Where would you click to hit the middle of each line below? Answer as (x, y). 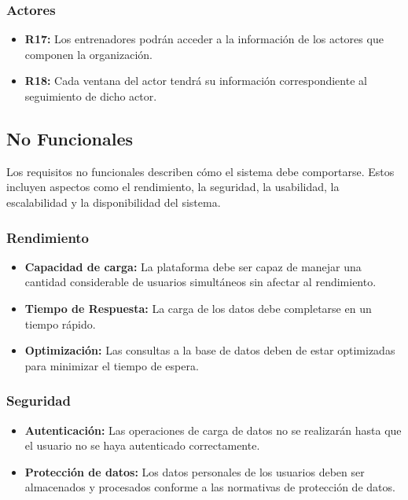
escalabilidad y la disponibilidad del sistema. (114, 202)
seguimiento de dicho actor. (91, 96)
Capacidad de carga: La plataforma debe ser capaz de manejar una (193, 266)
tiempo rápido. (60, 324)
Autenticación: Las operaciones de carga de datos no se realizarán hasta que (213, 430)
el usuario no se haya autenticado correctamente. (142, 445)
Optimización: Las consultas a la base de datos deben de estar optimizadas (210, 350)
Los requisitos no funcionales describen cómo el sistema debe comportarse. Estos (200, 171)
